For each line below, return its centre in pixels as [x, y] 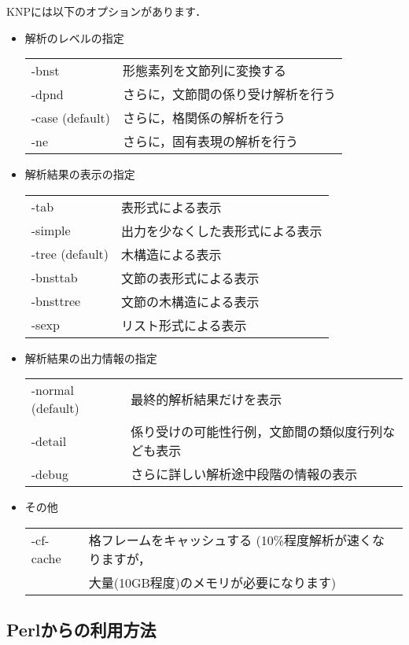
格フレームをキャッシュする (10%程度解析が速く [230, 540]
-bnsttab [54, 278]
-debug [50, 474]
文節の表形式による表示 [190, 278]
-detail [49, 440]
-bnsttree [56, 301]
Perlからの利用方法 [81, 630]
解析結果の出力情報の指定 [91, 358]
